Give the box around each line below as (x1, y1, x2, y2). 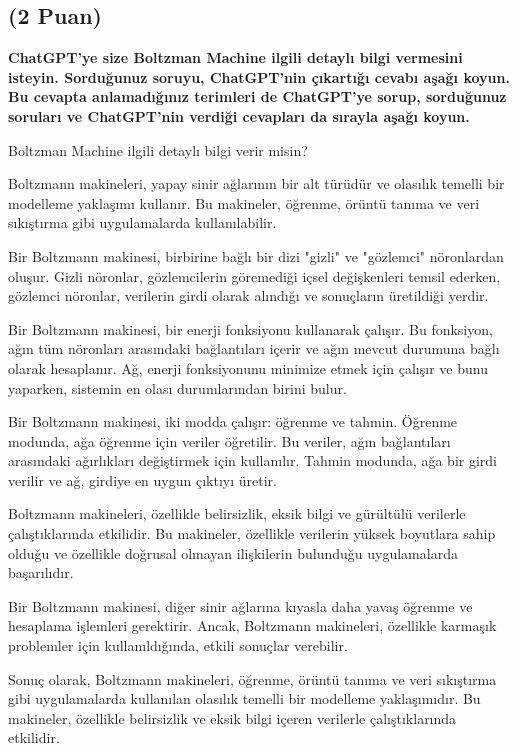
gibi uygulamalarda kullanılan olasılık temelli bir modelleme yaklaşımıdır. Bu (8, 688, 481, 709)
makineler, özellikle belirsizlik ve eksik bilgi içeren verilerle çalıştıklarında (8, 707, 457, 728)
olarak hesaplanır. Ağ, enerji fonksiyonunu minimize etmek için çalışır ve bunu (8, 357, 488, 378)
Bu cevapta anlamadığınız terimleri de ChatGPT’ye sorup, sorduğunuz (8, 86, 507, 107)
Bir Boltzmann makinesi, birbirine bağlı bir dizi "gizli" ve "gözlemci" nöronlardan (8, 245, 504, 266)
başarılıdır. (8, 562, 74, 583)
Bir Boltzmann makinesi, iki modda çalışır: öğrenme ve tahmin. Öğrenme (8, 411, 458, 432)
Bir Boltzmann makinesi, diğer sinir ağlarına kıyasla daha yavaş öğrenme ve (8, 595, 473, 616)
